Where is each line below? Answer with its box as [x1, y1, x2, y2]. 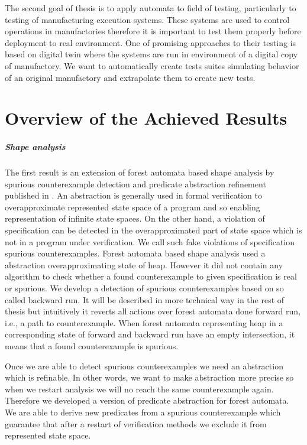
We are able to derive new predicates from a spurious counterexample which [5, 405, 281, 418]
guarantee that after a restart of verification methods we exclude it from [5, 417, 267, 430]
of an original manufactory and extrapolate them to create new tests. [5, 71, 256, 83]
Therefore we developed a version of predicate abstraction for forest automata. [5, 394, 289, 407]
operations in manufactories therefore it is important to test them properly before [5, 25, 301, 37]
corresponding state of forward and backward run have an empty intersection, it [5, 328, 295, 340]
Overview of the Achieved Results [5, 106, 287, 130]
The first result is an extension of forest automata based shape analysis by [5, 166, 274, 178]
